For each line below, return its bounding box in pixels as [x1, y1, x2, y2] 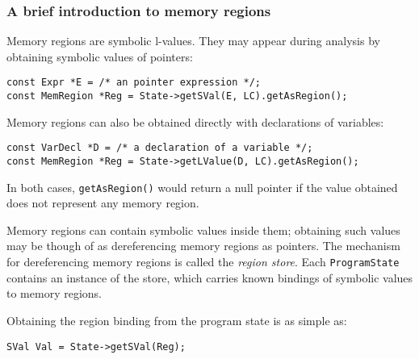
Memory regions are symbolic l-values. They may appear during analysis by [6, 32, 380, 49]
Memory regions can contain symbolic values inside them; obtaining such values [6, 221, 400, 238]
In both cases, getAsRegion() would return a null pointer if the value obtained [6, 178, 398, 195]
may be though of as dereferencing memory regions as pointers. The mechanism [6, 237, 400, 254]
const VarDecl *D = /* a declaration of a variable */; [6, 142, 313, 154]
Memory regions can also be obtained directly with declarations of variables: [6, 113, 384, 130]
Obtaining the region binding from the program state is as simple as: [6, 311, 347, 328]
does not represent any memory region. [6, 194, 199, 211]
